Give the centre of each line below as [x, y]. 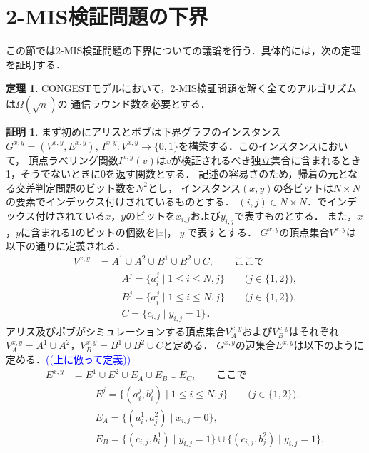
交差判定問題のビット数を [75, 187]
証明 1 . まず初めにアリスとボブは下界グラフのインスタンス [143, 131]
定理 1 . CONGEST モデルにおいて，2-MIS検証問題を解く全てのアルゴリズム [181, 88]
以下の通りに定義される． [66, 246]
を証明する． [36, 64]
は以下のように [329, 345]
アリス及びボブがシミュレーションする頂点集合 [116, 331]
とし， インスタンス [194, 187]
